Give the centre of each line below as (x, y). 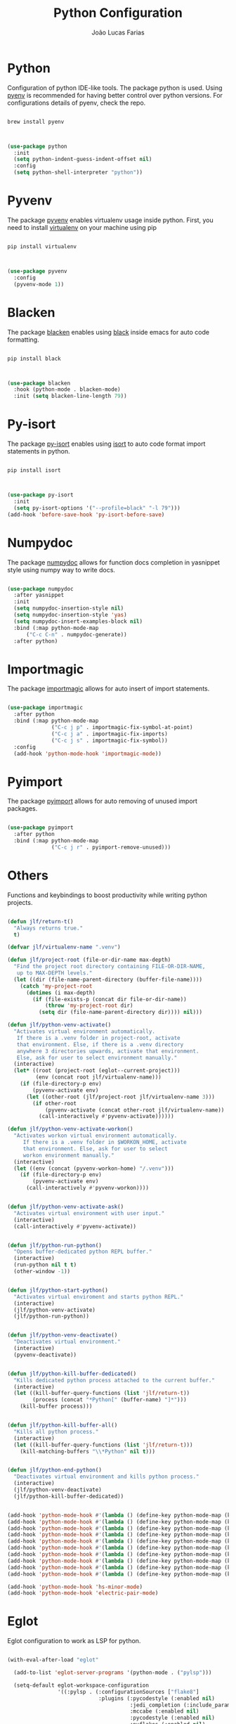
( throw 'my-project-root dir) (89, 1006)
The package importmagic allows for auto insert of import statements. (109, 689)
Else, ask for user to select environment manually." (97, 1057)
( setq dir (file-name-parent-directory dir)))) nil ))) (120, 1012)
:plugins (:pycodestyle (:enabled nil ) (157, 1698)
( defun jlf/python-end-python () (54, 1470)
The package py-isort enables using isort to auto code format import (106, 444)
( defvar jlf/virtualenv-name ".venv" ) (64, 947)
